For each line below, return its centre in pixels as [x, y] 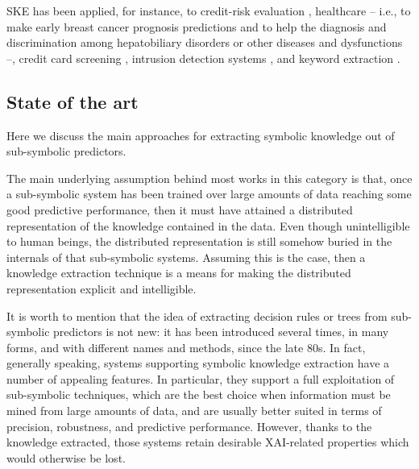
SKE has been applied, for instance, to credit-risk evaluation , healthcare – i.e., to [209, 10]
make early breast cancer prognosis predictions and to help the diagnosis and [197, 26]
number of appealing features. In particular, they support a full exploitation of [201, 378]
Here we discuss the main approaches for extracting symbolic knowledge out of [201, 135]
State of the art [73, 101]
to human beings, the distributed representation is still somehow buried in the [199, 241]
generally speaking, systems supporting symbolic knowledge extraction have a [198, 363]
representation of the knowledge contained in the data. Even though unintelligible [208, 225]
